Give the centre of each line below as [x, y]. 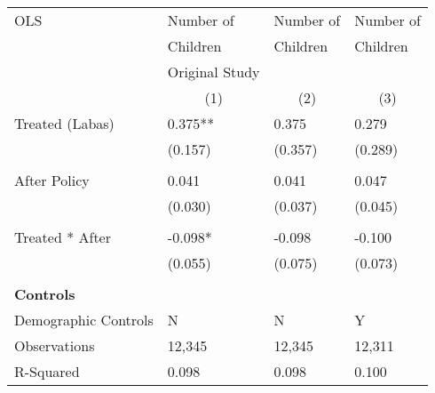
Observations [55, 345]
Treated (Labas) [64, 123]
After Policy [52, 180]
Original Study [214, 72]
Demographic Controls [84, 320]
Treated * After [63, 237]
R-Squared [47, 371]
